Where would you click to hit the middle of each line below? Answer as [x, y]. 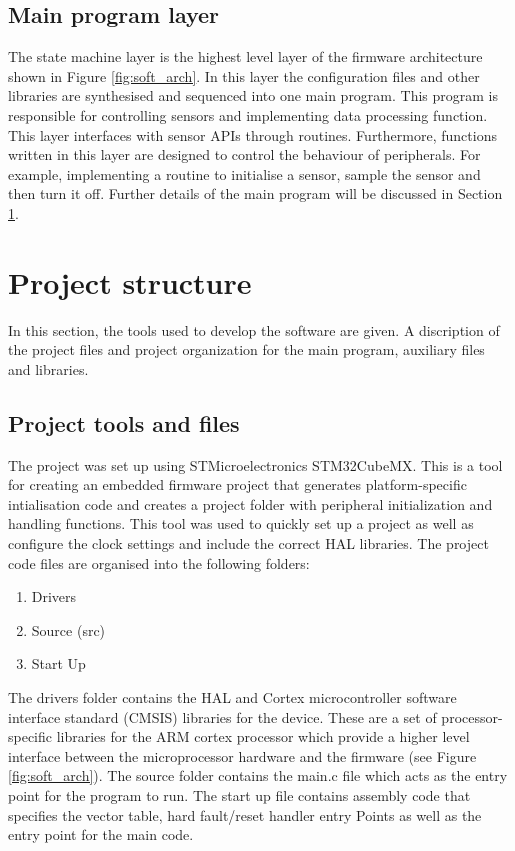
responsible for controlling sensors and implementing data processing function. [248, 114]
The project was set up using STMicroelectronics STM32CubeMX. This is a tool [255, 464]
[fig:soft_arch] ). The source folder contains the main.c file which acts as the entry [258, 775]
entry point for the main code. [101, 834]
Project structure [130, 281]
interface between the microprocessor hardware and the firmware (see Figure [242, 755]
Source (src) [68, 629]
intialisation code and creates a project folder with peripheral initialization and [250, 503]
